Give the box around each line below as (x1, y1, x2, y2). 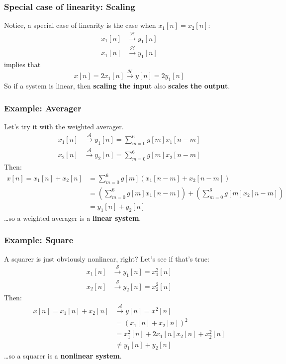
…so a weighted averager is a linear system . (4, 212, 141, 223)
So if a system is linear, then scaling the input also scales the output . (4, 81, 230, 91)
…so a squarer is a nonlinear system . (4, 351, 122, 361)
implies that (4, 59, 41, 70)
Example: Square (4, 234, 74, 246)
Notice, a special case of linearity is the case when (4, 20, 156, 30)
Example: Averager (4, 101, 82, 114)
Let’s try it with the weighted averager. (4, 121, 124, 132)
